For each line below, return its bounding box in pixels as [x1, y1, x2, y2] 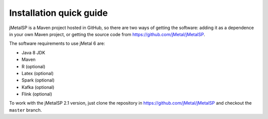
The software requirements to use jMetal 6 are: [9, 40, 105, 46]
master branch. [9, 107, 42, 113]
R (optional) [21, 63, 46, 69]
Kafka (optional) [21, 84, 55, 90]
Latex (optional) [21, 70, 54, 76]
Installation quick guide [9, 7, 108, 18]
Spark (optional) [21, 77, 55, 83]
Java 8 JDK [21, 49, 46, 55]
